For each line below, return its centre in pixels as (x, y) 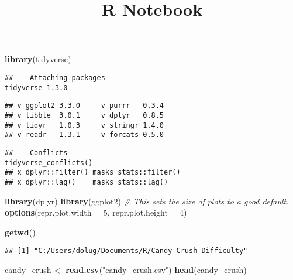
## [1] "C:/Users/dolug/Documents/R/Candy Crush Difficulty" (126, 251)
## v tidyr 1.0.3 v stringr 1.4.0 (85, 125)
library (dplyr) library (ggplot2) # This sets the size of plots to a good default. (147, 201)
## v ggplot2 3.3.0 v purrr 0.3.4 (85, 106)
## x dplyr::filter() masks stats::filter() (93, 173)
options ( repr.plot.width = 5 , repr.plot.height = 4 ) (96, 212)
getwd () (20, 232)
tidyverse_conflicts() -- (55, 163)
